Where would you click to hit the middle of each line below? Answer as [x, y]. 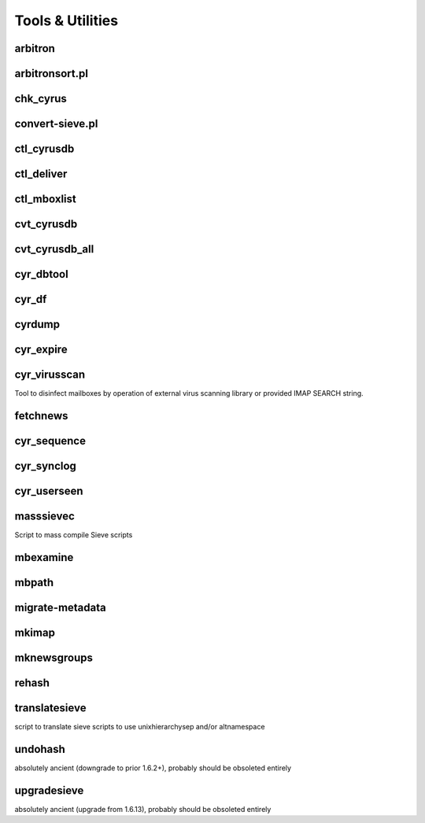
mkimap [35, 633]
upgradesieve [49, 790]
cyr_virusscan [50, 375]
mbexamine [44, 557]
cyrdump [37, 325]
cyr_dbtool [41, 274]
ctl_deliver [41, 174]
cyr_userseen [49, 491]
